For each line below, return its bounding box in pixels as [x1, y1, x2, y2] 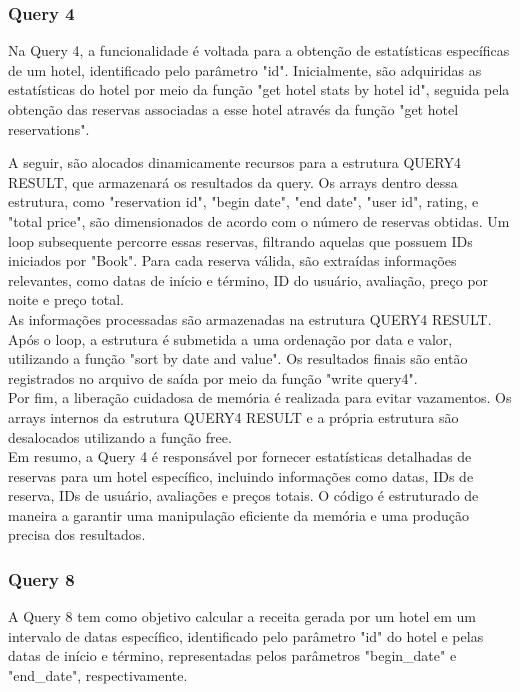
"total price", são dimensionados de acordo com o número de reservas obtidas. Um [8, 210, 510, 231]
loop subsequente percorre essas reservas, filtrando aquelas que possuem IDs [8, 230, 473, 251]
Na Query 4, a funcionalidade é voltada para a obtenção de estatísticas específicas [8, 40, 510, 61]
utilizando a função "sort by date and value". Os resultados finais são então [8, 348, 468, 369]
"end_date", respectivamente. [8, 665, 188, 686]
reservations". [8, 118, 90, 139]
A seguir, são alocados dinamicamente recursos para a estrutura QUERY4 [8, 152, 461, 173]
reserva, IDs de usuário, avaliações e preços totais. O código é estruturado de [8, 485, 479, 506]
